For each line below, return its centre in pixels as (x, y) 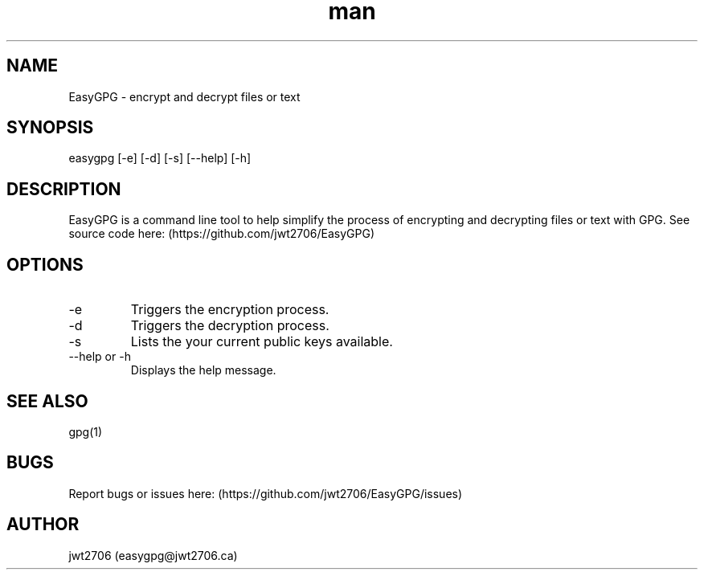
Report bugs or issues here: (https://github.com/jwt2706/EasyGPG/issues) (266, 493)
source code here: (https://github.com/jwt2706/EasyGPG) (222, 234)
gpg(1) (86, 431)
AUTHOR (43, 525)
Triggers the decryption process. (230, 326)
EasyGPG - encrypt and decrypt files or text (184, 96)
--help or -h (100, 357)
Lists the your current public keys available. (262, 342)
